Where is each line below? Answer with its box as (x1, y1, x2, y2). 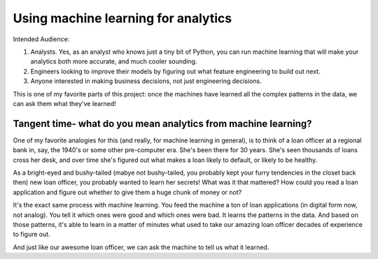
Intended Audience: (13, 35, 70, 43)
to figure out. (13, 230, 50, 239)
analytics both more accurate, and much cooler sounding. (30, 57, 197, 66)
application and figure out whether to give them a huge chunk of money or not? (13, 188, 242, 196)
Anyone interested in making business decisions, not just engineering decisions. (30, 77, 262, 85)
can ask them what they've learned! (13, 99, 116, 108)
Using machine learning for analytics (13, 10, 232, 26)
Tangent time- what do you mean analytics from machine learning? (13, 117, 312, 129)
